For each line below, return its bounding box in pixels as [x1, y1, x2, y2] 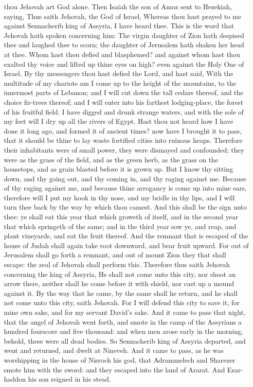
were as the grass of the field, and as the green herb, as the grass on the [4, 154, 218, 164]
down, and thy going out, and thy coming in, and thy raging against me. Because [4, 173, 247, 183]
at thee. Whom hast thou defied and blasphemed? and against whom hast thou [4, 49, 240, 59]
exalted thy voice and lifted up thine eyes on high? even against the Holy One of [4, 58, 244, 69]
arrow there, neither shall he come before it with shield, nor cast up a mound [4, 278, 234, 289]
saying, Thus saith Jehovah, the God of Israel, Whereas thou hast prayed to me [4, 11, 241, 21]
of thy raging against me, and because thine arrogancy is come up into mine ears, [4, 183, 247, 193]
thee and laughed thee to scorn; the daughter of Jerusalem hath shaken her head [4, 39, 244, 50]
